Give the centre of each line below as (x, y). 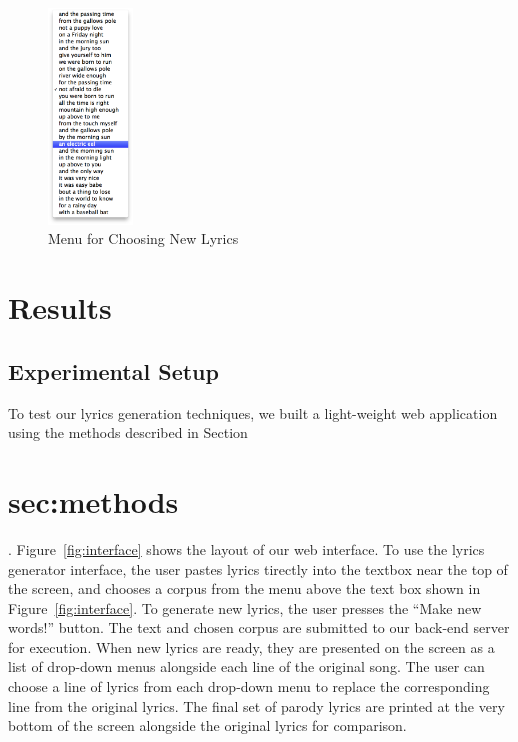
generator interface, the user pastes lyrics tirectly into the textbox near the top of (258, 568)
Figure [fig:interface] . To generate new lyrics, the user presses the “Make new (245, 607)
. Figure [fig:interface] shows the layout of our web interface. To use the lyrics (246, 548)
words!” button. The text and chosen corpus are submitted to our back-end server (259, 627)
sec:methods (93, 500)
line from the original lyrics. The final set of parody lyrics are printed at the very (256, 705)
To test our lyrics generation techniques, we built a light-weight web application (253, 412)
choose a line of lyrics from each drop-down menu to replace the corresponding (249, 686)
